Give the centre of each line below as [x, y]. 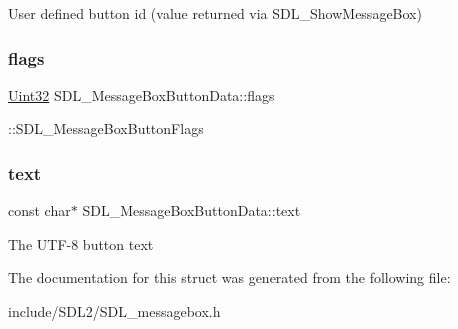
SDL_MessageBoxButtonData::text [191, 210]
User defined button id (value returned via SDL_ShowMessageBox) [215, 13]
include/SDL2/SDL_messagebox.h [114, 311]
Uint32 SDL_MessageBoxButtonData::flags [141, 94]
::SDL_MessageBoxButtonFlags [106, 128]
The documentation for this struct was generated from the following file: [229, 277]
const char [39, 210]
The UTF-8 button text [81, 243]
